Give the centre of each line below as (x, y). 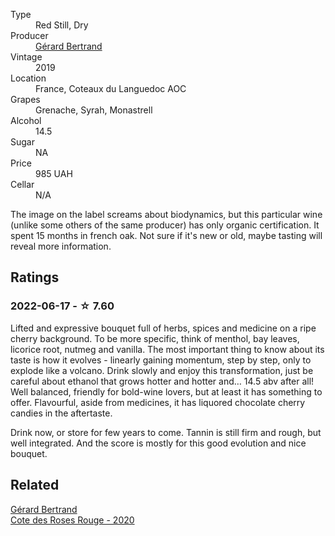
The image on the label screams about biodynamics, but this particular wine (166, 214)
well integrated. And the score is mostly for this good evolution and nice (158, 443)
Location (28, 78)
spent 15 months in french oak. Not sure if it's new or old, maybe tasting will (166, 235)
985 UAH (54, 173)
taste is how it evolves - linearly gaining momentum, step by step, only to (161, 360)
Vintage (26, 57)
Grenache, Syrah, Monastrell (94, 110)
